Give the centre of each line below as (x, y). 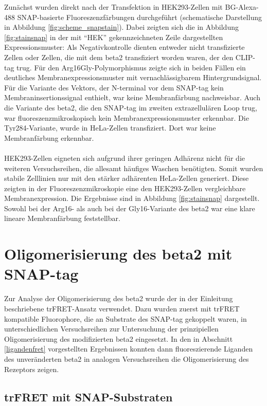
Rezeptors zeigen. (32, 369)
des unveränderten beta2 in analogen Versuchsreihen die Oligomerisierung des (127, 358)
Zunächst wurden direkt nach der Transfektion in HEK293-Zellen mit (113, 7)
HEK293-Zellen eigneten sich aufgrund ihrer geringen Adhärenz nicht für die (124, 158)
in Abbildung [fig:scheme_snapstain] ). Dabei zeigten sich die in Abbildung (121, 27)
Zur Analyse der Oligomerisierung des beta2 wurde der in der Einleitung (119, 298)
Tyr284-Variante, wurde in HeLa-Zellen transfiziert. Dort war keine (110, 128)
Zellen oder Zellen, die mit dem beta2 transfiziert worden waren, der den (119, 57)
